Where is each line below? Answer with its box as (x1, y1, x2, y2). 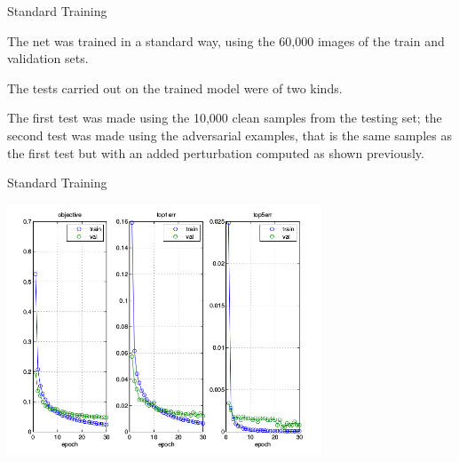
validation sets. (7, 49, 89, 68)
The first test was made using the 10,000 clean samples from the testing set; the (7, 108, 442, 127)
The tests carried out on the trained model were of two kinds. (7, 78, 343, 97)
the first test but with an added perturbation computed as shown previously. (7, 143, 424, 162)
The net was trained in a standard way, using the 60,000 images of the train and (7, 31, 445, 50)
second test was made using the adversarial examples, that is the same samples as (7, 125, 452, 144)
